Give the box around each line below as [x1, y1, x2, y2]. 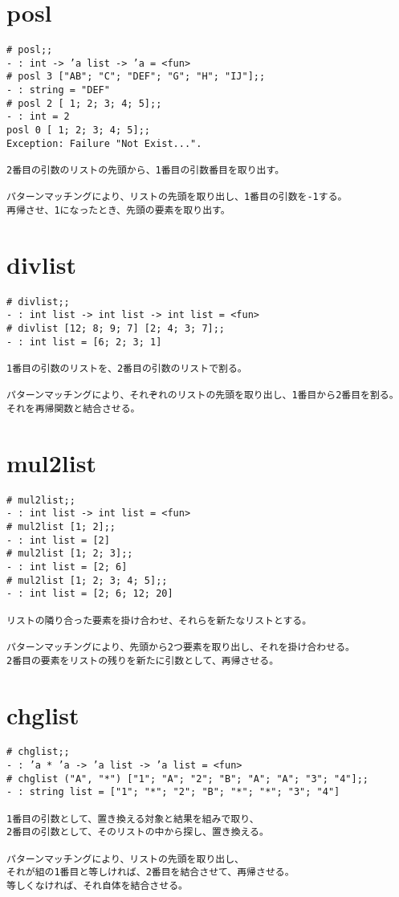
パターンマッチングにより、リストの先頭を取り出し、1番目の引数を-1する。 [6, 191, 348, 203]
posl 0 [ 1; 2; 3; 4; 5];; [6, 124, 150, 137]
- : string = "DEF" [6, 84, 110, 96]
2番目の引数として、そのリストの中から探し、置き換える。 [6, 826, 269, 838]
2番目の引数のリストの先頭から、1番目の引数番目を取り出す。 [6, 165, 285, 177]
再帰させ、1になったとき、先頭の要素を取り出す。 [6, 205, 230, 216]
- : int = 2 [6, 111, 70, 123]
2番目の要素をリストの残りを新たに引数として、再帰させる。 [6, 654, 279, 667]
